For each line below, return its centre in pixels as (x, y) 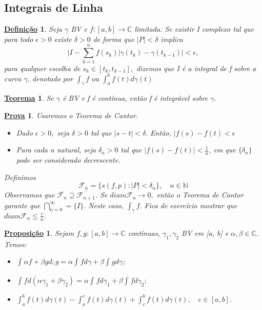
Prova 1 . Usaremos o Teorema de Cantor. (71, 115)
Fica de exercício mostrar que (191, 205)
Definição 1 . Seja (33, 29)
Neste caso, (106, 205)
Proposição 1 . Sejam (39, 232)
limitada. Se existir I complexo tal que (194, 29)
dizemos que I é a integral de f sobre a (196, 68)
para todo (19, 39)
